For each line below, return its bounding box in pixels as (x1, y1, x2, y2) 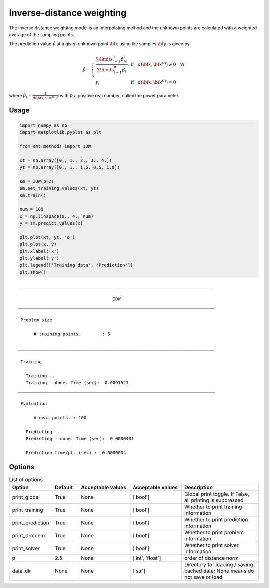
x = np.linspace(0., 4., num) (19, 213, 94, 219)
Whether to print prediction (184, 516, 248, 523)
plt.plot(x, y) (19, 241, 57, 247)
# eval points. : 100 (33, 415, 87, 421)
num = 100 (19, 206, 44, 212)
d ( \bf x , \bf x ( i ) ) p (32, 95, 59, 100)
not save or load (184, 573, 223, 580)
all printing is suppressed (184, 497, 244, 504)
